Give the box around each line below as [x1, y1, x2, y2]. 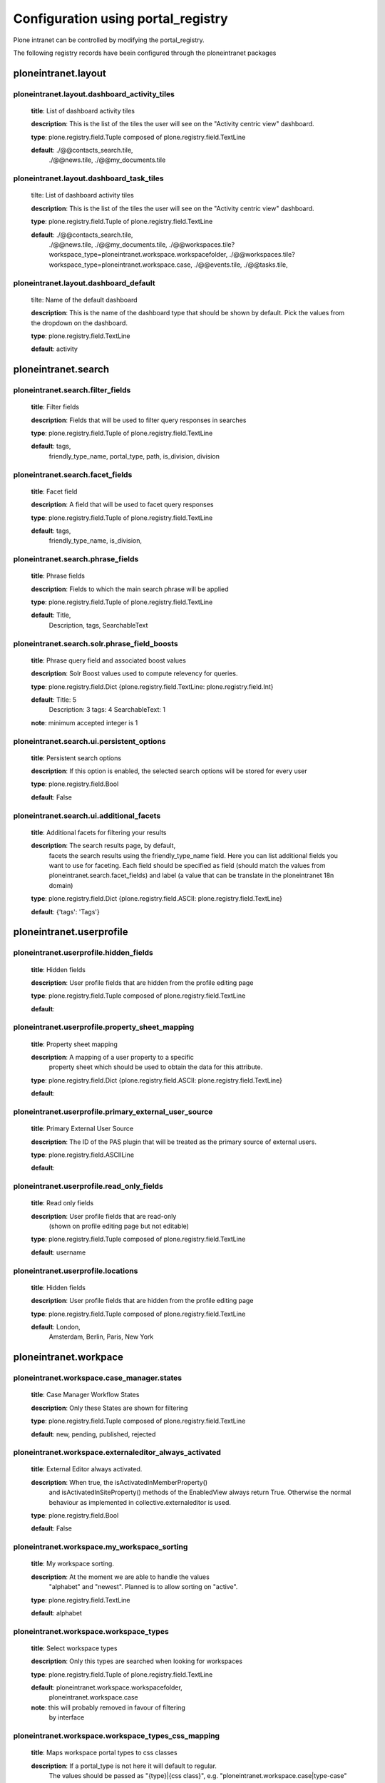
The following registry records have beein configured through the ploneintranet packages [13, 48, 277, 57]
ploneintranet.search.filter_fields [13, 385, 131, 395]
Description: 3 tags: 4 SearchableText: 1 [48, 705, 165, 714]
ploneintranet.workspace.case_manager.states [13, 1373, 183, 1383]
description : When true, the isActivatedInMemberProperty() [31, 1478, 208, 1486]
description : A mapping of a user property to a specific [31, 1053, 194, 1062]
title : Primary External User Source [31, 1124, 134, 1133]
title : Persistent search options [31, 753, 121, 762]
